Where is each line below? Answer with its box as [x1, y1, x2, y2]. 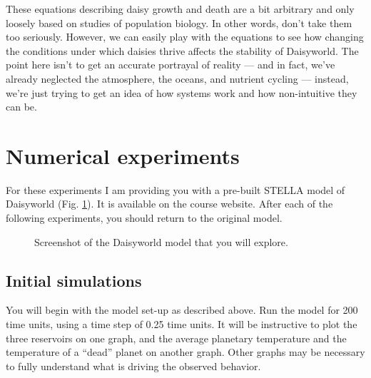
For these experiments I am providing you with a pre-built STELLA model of [6, 182, 345, 197]
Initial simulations [6, 269, 142, 291]
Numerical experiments [6, 141, 240, 170]
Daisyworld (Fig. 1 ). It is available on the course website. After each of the [6, 196, 333, 211]
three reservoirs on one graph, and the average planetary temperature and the [6, 330, 347, 345]
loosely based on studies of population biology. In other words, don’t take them [6, 15, 352, 30]
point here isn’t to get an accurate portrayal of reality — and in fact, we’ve [6, 57, 335, 72]
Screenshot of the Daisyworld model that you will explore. [34, 234, 288, 249]
